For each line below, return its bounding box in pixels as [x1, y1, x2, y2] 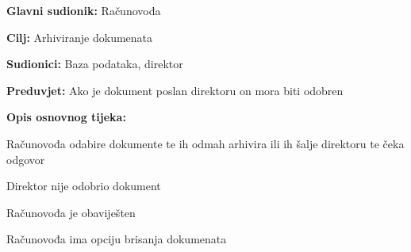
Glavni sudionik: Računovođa [6, 2, 161, 18]
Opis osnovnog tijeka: [6, 109, 126, 125]
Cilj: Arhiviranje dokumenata [6, 29, 153, 45]
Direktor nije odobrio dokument [6, 178, 161, 194]
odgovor [6, 151, 45, 167]
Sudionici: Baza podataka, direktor [6, 55, 183, 72]
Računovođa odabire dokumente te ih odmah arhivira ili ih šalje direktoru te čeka [6, 135, 405, 151]
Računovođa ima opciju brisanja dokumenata [6, 231, 227, 247]
